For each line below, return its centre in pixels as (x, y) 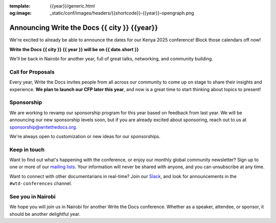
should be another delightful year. (45, 214)
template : (20, 6)
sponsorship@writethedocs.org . (43, 127)
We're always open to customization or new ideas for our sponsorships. (85, 136)
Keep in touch (27, 149)
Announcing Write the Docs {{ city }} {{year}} (84, 28)
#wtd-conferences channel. (41, 184)
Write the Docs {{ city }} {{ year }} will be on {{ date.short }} (74, 49)
